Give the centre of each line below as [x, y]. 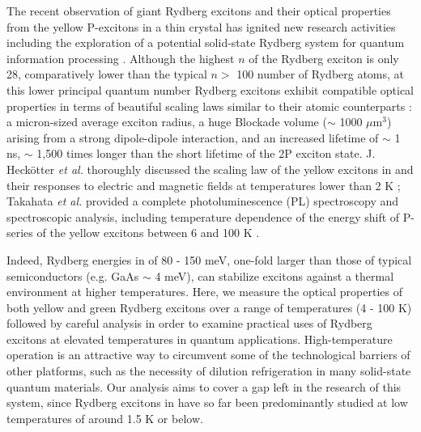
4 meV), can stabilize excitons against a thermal [274, 275]
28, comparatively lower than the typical [107, 74]
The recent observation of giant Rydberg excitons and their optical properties [199, 11]
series [20, 233]
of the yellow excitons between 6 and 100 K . [148, 233]
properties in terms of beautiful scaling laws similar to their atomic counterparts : [209, 106]
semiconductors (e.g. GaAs [73, 275]
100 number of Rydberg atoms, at [321, 74]
